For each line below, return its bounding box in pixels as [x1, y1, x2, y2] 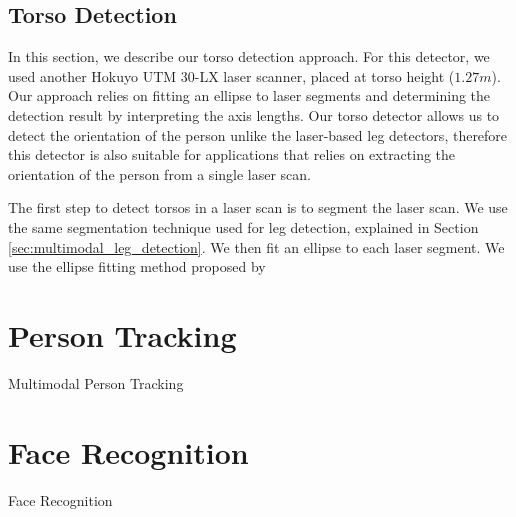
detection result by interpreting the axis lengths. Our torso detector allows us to [8, 104, 500, 125]
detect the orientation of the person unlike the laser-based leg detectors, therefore [8, 124, 508, 145]
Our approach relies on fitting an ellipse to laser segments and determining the [8, 85, 491, 106]
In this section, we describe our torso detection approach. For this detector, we [8, 46, 490, 67]
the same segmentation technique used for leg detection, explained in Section [8, 216, 479, 237]
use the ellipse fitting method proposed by [8, 256, 266, 277]
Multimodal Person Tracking [8, 372, 184, 393]
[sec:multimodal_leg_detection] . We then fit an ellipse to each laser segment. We [8, 236, 505, 257]
